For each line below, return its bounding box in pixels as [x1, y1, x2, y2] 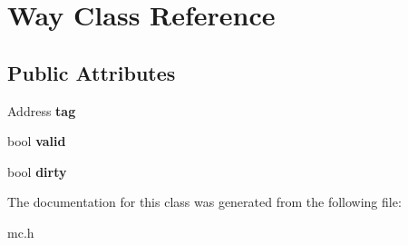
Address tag [7, 101, 76, 120]
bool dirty [7, 162, 67, 181]
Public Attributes [7, 58, 176, 86]
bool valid [7, 132, 66, 151]
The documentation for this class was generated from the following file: [7, 192, 402, 211]
